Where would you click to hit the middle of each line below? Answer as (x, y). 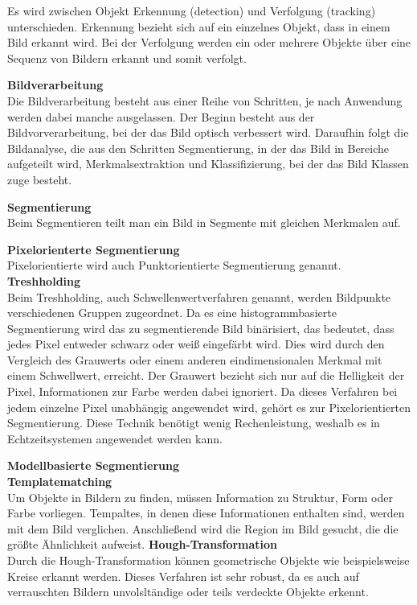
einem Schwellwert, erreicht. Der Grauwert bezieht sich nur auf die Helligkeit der (206, 375)
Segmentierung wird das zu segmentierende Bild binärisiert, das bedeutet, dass (201, 328)
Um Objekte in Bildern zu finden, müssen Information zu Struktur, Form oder (200, 497)
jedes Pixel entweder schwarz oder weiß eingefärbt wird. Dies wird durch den (196, 344)
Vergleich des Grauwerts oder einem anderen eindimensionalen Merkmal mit (195, 359)
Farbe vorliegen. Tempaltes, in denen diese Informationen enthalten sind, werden (206, 513)
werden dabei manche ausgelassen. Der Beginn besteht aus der (161, 116)
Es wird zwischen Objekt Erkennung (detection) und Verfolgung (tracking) (192, 10)
